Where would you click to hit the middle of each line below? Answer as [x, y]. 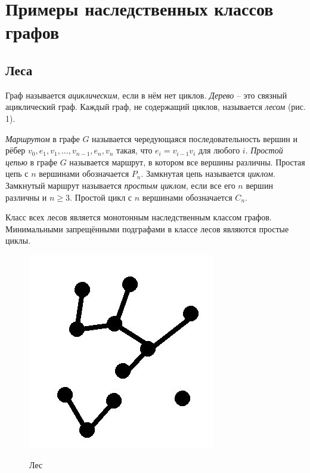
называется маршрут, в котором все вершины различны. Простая [187, 162]
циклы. [18, 240]
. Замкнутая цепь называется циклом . [208, 173]
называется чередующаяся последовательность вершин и [195, 138]
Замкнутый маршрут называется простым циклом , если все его [120, 185]
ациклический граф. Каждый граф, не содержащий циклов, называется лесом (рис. [156, 107]
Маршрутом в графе [43, 138]
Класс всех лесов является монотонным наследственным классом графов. [139, 217]
